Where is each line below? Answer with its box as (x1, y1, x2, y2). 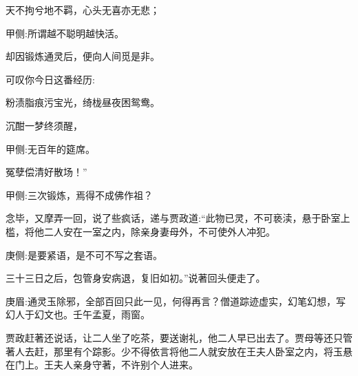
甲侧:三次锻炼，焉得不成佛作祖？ (6, 187, 153, 202)
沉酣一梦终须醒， (6, 118, 83, 132)
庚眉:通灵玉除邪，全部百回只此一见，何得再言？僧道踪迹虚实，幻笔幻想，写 (6, 293, 346, 308)
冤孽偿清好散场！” (6, 165, 87, 179)
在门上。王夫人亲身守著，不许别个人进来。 (6, 357, 198, 372)
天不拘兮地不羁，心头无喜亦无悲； (6, 3, 160, 17)
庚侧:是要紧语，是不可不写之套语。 (6, 247, 162, 262)
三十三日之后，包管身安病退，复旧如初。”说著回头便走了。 (6, 271, 266, 285)
